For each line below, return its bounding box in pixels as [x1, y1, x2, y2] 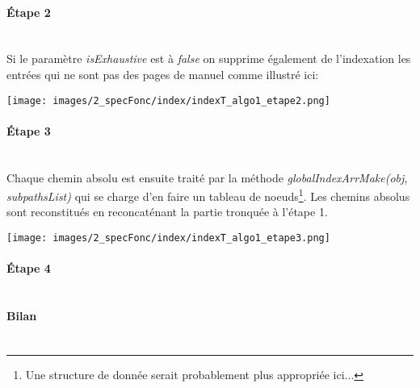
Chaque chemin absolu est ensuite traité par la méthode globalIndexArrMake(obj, [6, 169, 408, 186]
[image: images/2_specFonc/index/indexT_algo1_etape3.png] [6, 232, 330, 244]
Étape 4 [6, 260, 51, 277]
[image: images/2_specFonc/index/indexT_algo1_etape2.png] [6, 94, 330, 106]
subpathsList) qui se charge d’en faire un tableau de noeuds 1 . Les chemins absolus [6, 186, 410, 204]
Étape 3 [6, 122, 51, 139]
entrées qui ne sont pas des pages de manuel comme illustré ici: [6, 65, 319, 82]
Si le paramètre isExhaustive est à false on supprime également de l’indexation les [6, 50, 411, 67]
